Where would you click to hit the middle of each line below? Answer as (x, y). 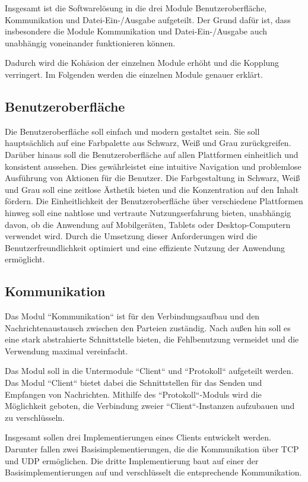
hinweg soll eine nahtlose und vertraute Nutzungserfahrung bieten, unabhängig (148, 212)
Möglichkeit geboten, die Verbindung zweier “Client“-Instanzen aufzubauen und (150, 406)
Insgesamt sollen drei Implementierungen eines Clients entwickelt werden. (138, 437)
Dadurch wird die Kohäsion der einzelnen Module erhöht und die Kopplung (142, 63)
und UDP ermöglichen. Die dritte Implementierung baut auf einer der (132, 460)
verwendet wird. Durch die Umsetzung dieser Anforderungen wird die (131, 236)
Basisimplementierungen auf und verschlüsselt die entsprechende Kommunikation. (153, 472)
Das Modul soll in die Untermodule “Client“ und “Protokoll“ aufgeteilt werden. (149, 371)
